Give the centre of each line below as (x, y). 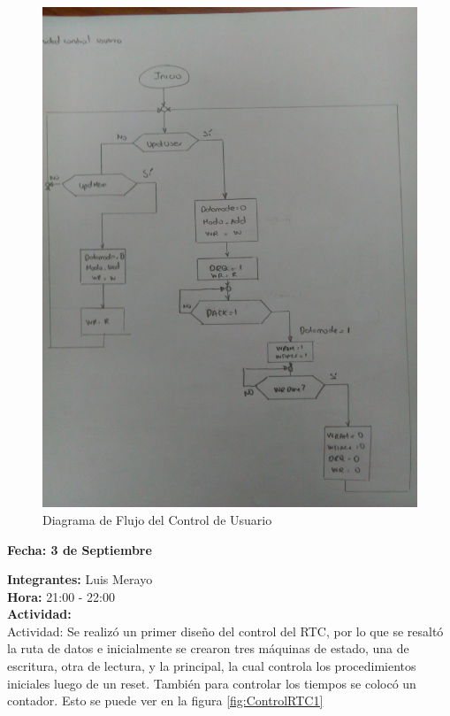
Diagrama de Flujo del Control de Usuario (157, 519)
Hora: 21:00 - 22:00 (61, 596)
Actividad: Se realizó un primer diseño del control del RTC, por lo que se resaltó (225, 631)
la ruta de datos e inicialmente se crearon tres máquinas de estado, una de (208, 648)
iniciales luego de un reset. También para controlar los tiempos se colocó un (212, 683)
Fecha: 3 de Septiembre (80, 549)
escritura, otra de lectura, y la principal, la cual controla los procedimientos (212, 666)
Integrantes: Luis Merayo (80, 579)
